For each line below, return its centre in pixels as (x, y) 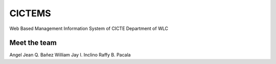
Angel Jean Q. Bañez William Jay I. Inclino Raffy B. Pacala (70, 55)
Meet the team (33, 43)
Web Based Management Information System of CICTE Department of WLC (89, 28)
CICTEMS (30, 13)
